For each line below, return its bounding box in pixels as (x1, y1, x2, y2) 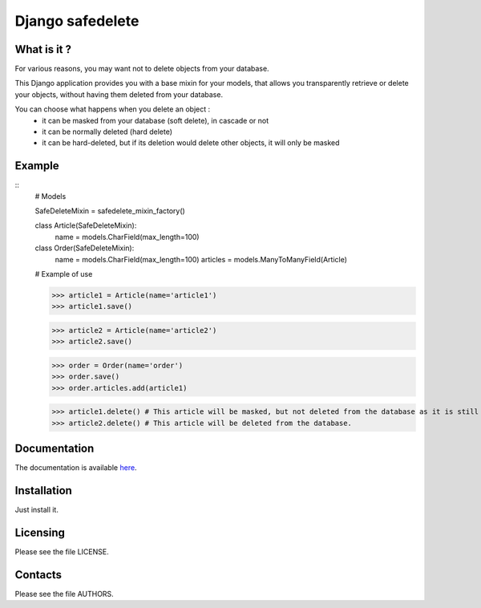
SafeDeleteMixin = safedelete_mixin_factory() (34, 206, 186, 216)
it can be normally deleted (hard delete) (42, 127, 172, 136)
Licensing (14, 525, 66, 539)
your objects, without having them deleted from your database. (14, 89, 224, 99)
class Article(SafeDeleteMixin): (34, 221, 137, 230)
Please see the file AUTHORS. (14, 589, 114, 598)
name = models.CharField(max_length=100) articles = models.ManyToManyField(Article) (55, 254, 348, 264)
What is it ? (14, 43, 72, 56)
